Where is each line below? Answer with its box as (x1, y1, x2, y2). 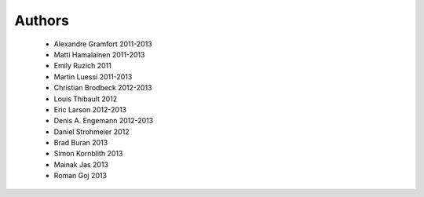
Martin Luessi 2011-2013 (53, 71, 133, 82)
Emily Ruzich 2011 (53, 61, 111, 71)
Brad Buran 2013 (53, 138, 108, 148)
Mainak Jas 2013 (53, 159, 109, 169)
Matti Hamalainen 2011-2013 (53, 49, 145, 59)
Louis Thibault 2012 (53, 94, 118, 104)
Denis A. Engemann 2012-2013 (53, 116, 154, 126)
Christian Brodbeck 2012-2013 (53, 83, 152, 93)
